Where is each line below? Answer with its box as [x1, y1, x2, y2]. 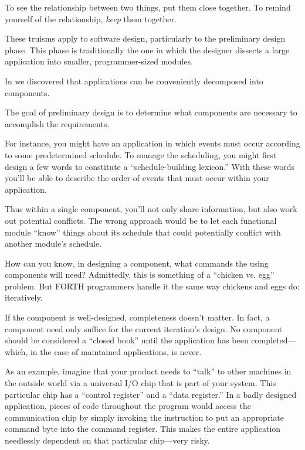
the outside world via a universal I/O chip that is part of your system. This [5, 377, 276, 389]
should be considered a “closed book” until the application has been [5, 334, 249, 346]
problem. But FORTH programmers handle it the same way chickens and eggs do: [5, 279, 300, 292]
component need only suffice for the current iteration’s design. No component [5, 322, 283, 335]
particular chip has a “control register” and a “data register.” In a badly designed [5, 388, 297, 400]
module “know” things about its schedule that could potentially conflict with [5, 226, 281, 238]
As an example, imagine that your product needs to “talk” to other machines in [5, 365, 292, 377]
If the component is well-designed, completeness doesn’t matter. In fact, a [5, 311, 270, 323]
